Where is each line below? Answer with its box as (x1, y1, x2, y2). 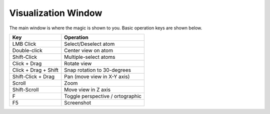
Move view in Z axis (64, 86, 111, 93)
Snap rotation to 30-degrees (64, 66, 131, 73)
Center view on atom (64, 47, 113, 54)
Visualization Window (9, 7, 102, 18)
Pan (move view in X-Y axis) (64, 73, 130, 80)
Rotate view (64, 60, 92, 67)
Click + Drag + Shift (12, 66, 58, 73)
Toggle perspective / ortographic (64, 93, 142, 100)
